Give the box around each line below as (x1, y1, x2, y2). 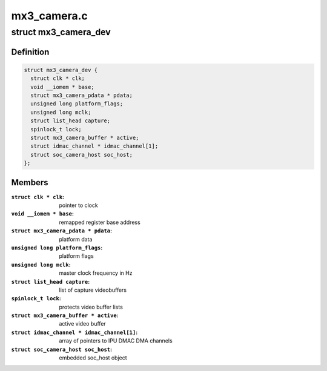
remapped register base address (59, 218, 140, 226)
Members (11, 177, 48, 188)
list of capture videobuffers (59, 286, 127, 294)
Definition (11, 47, 50, 57)
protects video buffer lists (59, 303, 124, 310)
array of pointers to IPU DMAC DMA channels (59, 337, 173, 344)
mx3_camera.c (11, 9, 88, 22)
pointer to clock (59, 202, 98, 209)
